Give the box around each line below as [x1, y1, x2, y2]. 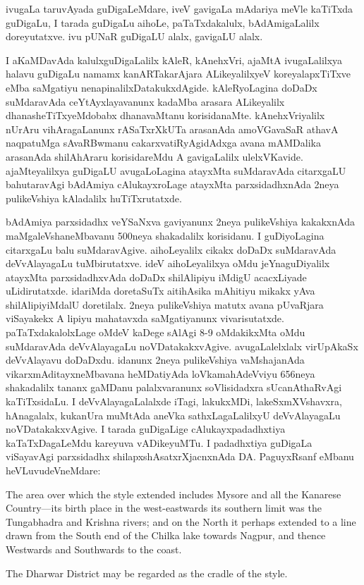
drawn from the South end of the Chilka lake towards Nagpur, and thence [6, 528, 326, 543]
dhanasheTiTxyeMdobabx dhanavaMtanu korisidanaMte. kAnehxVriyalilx [6, 108, 325, 123]
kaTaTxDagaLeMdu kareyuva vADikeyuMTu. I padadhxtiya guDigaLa [6, 435, 313, 450]
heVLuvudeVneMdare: [6, 463, 101, 477]
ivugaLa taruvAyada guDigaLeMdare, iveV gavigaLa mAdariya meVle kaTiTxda [6, 1, 353, 16]
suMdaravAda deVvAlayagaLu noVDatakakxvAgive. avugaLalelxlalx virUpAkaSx [6, 338, 358, 353]
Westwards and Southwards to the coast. [6, 541, 182, 556]
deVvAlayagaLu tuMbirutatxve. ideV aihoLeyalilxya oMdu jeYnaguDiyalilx [6, 256, 330, 271]
